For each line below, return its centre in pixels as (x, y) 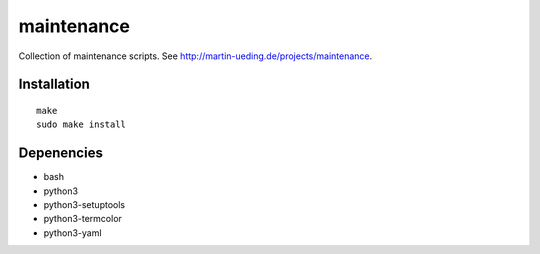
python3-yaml (72, 232)
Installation (54, 84)
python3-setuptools (84, 205)
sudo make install (81, 124)
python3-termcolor (82, 219)
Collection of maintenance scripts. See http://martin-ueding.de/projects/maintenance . (195, 56)
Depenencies (61, 153)
